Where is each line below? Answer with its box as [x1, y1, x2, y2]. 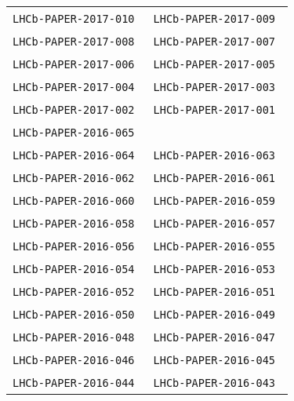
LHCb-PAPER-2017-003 [153, 81, 276, 93]
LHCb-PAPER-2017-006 [13, 58, 135, 71]
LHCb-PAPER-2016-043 [153, 377, 276, 389]
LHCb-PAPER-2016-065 [13, 126, 135, 139]
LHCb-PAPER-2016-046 [13, 354, 135, 366]
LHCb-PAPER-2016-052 [13, 286, 135, 298]
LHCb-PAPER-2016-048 [13, 331, 135, 344]
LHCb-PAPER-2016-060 [13, 195, 135, 207]
